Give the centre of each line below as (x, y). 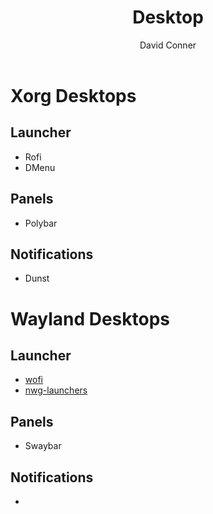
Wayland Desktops (90, 318)
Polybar (41, 223)
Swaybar (43, 446)
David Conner (168, 45)
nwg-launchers (56, 390)
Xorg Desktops (73, 95)
